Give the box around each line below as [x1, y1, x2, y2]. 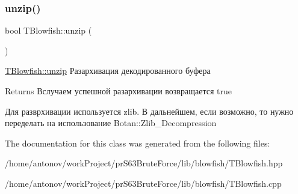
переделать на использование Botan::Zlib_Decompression [5, 117, 217, 129]
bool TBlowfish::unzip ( [5, 24, 92, 37]
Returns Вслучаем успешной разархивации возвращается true [5, 85, 232, 97]
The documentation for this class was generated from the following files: [5, 136, 270, 149]
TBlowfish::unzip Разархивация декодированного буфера [5, 64, 211, 77]
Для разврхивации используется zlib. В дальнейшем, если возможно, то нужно [5, 105, 294, 117]
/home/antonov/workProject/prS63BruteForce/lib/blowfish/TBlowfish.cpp [5, 177, 282, 189]
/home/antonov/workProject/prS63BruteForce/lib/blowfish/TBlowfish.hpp [5, 157, 283, 169]
